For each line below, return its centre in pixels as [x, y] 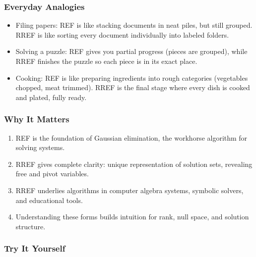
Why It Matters [37, 119]
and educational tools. [49, 200]
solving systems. [40, 147]
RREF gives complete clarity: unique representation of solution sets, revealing [134, 164]
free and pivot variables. [52, 174]
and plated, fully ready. [51, 97]
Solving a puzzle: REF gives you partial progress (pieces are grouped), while [131, 51]
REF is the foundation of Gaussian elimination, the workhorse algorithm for [131, 137]
